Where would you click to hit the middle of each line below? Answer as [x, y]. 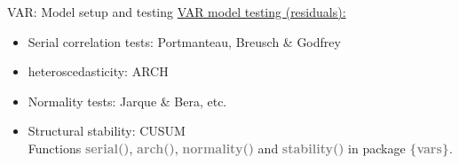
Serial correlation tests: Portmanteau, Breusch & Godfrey [184, 41]
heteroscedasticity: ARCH [98, 71]
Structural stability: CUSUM [107, 131]
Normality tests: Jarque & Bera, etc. [127, 101]
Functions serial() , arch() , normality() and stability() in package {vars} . [240, 148]
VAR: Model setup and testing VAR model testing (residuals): [177, 12]
